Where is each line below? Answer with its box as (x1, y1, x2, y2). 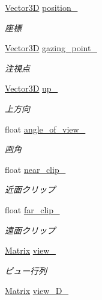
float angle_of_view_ (5, 122, 86, 135)
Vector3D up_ (5, 82, 58, 95)
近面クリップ (5, 183, 55, 196)
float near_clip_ (5, 163, 66, 175)
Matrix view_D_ (5, 284, 69, 297)
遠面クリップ (5, 223, 55, 236)
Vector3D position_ (5, 1, 78, 13)
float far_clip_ (5, 203, 60, 216)
